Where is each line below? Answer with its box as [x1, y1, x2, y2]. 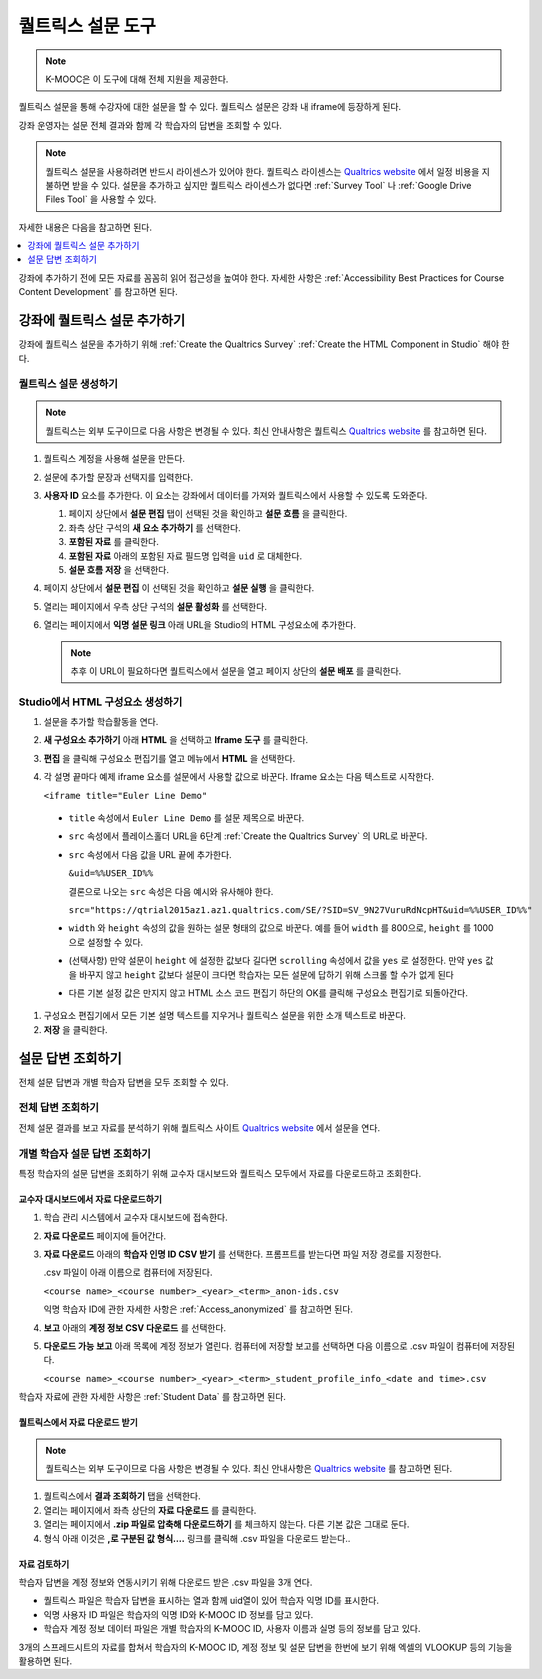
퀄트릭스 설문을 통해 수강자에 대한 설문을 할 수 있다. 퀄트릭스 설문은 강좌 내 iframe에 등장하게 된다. [18, 101, 402, 113]
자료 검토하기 [18, 1558, 70, 1570]
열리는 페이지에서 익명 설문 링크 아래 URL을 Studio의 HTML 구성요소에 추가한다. [43, 619, 357, 631]
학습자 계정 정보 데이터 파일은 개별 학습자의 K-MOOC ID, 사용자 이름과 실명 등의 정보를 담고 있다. [43, 1623, 421, 1635]
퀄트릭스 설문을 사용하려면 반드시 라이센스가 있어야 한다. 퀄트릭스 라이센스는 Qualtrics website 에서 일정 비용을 [45, 165, 480, 177]
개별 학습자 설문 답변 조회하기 [18, 1146, 152, 1160]
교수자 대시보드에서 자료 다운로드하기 [18, 1193, 162, 1205]
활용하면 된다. [18, 1655, 73, 1667]
